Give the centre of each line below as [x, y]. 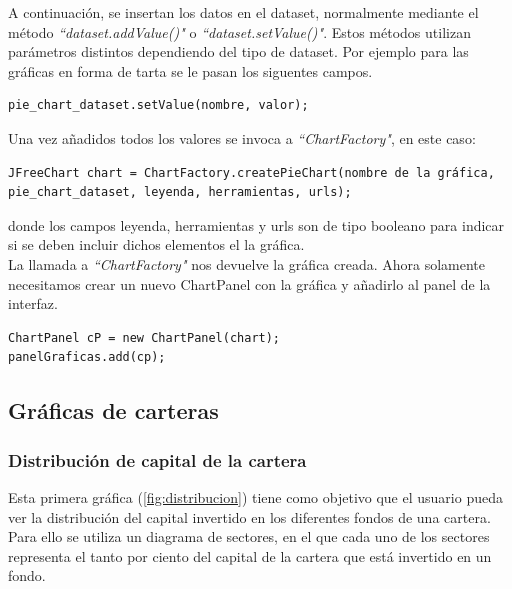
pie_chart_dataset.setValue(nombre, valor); [158, 105]
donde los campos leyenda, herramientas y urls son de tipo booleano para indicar [256, 224]
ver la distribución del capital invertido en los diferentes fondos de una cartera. [249, 516]
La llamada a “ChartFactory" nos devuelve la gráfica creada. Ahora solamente [247, 263]
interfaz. [33, 303]
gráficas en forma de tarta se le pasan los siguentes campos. [190, 70]
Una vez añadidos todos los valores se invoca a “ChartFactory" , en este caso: [242, 137]
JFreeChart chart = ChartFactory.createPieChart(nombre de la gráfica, [251, 172]
